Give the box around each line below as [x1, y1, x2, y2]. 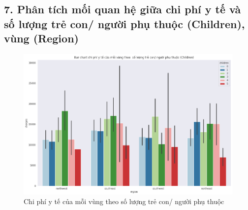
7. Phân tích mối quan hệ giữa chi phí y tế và [4, 1, 241, 17]
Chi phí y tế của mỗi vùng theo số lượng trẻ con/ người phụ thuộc [24, 196, 224, 207]
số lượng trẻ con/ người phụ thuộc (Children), [4, 16, 245, 31]
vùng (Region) [4, 31, 79, 46]
